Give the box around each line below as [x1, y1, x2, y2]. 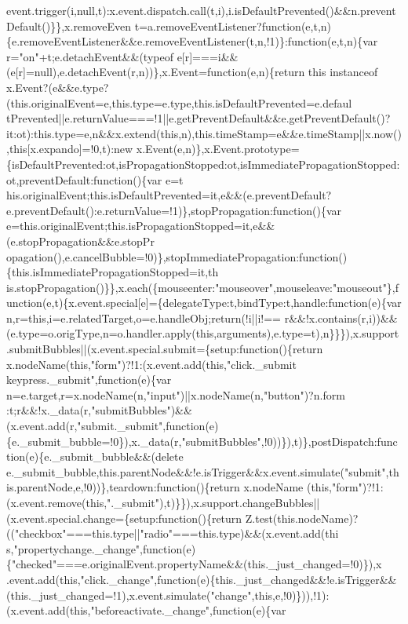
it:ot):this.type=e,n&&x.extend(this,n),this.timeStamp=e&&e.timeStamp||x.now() [6, 125, 402, 141]
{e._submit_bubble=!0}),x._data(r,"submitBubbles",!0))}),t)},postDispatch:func [6, 432, 398, 449]
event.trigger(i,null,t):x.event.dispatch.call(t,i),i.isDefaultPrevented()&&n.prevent [6, 2, 396, 18]
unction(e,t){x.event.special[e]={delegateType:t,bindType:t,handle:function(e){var [6, 294, 402, 311]
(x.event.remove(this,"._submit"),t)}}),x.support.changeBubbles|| [6, 494, 320, 510]
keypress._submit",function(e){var [6, 371, 172, 388]
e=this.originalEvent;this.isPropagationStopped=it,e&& [6, 217, 275, 234]
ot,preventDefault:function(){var [6, 171, 162, 188]
